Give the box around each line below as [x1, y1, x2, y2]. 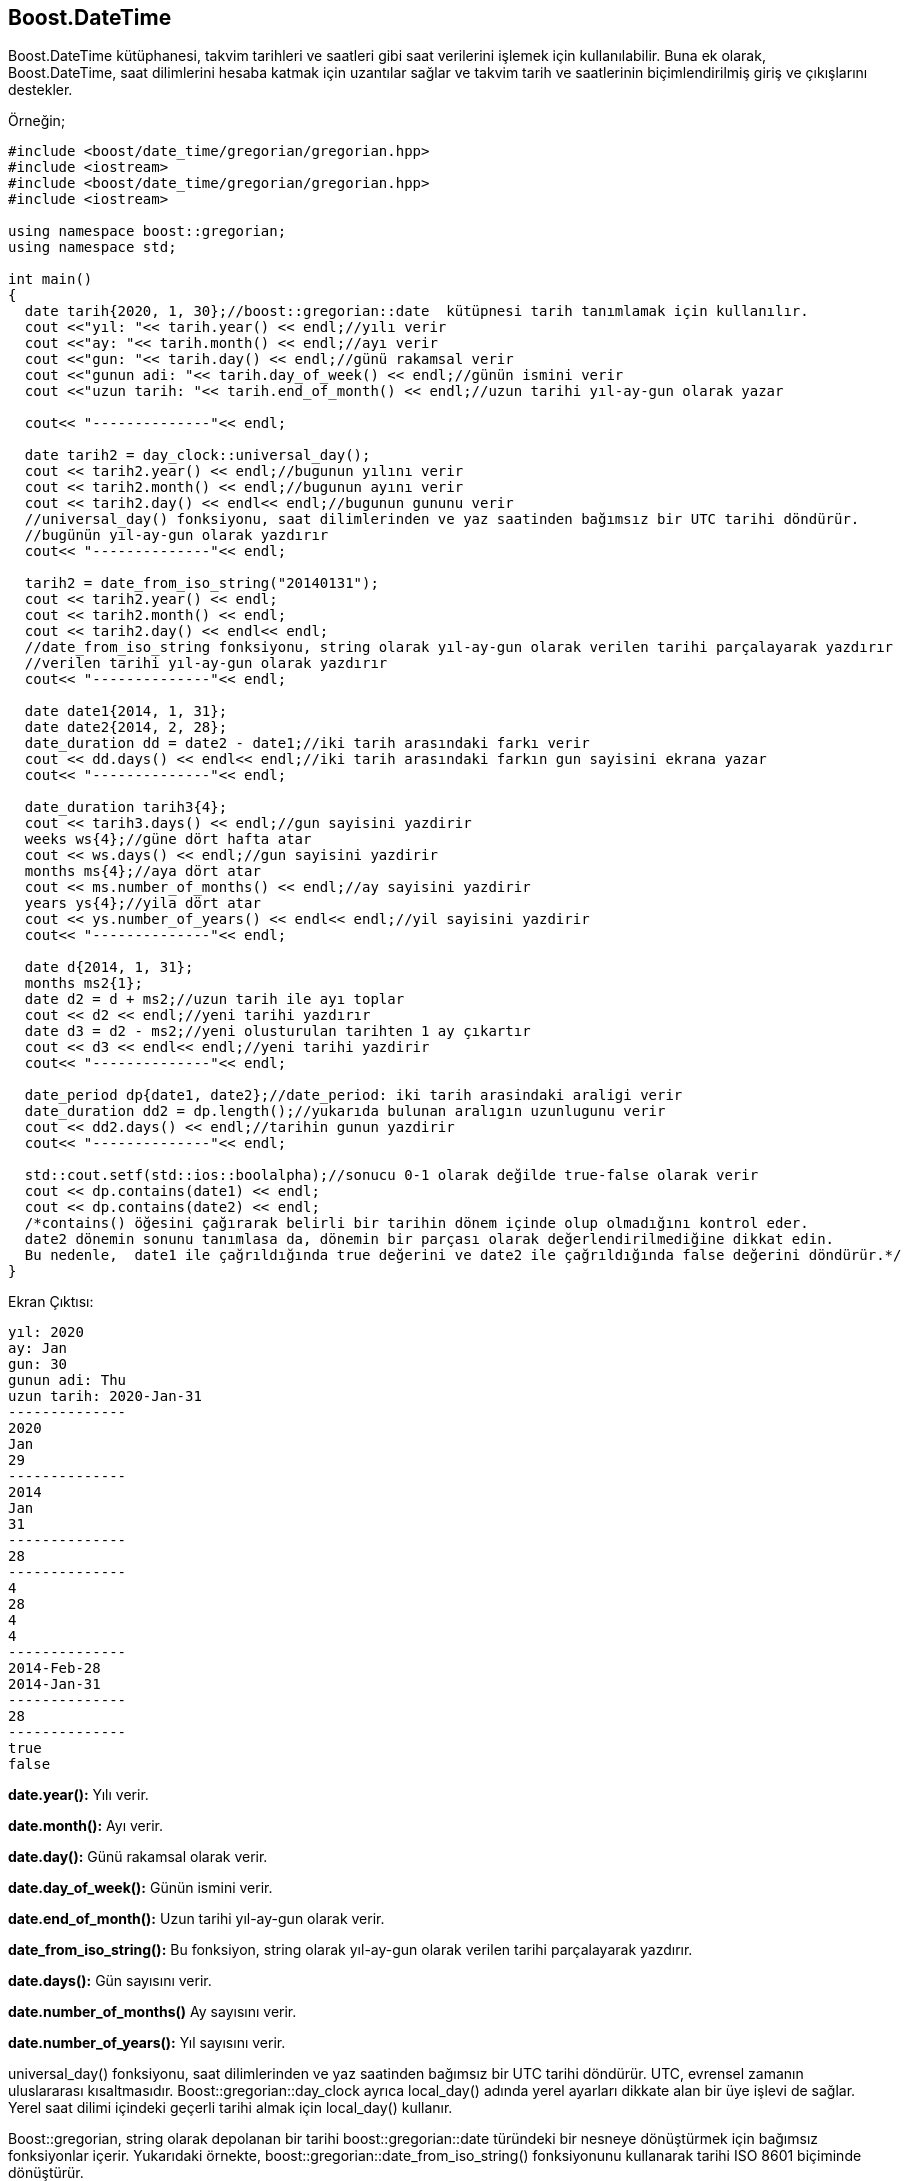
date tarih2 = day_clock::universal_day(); [24, 447, 371, 464]
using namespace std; [8, 239, 177, 256]
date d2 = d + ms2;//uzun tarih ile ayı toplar [24, 991, 405, 1008]
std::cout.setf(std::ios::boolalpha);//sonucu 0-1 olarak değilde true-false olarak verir [24, 1167, 759, 1184]
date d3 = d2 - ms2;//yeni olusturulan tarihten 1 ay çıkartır [24, 1023, 531, 1040]
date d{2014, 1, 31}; [24, 959, 194, 976]
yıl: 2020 [8, 1324, 84, 1341]
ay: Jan [8, 1340, 68, 1357]
